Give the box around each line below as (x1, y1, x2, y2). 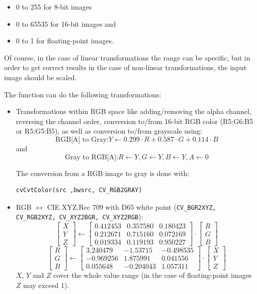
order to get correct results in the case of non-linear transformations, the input (4, 62, 247, 73)
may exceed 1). (23, 279, 69, 290)
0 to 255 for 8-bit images (16, 2, 92, 12)
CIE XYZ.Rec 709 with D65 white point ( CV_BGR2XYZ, (47, 201, 216, 212)
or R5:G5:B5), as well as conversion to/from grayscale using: (16, 126, 203, 136)
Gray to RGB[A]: (64, 153, 118, 161)
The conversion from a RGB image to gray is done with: (16, 167, 190, 178)
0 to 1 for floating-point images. (16, 35, 114, 46)
